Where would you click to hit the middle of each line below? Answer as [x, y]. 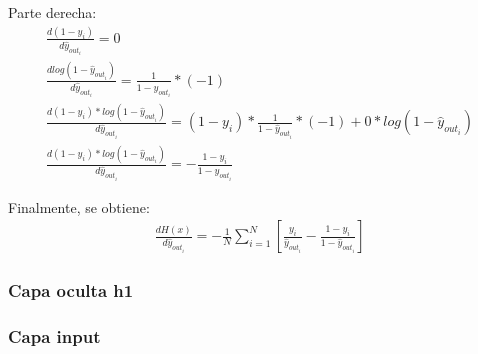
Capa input [54, 336]
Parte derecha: [52, 12]
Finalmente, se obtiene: [79, 206]
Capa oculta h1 [71, 290]
